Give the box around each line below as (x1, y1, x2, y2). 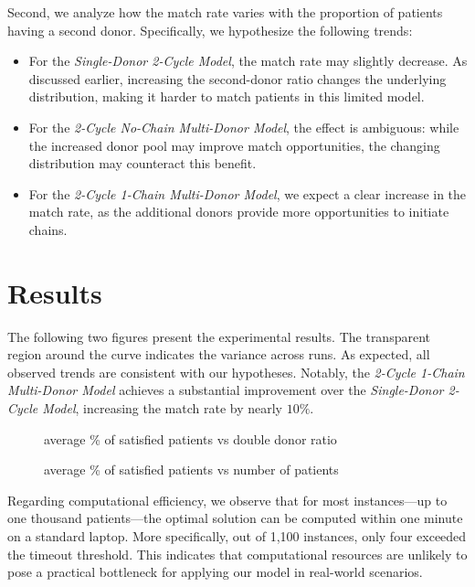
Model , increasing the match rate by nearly (42, 399, 283, 418)
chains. (28, 219, 68, 239)
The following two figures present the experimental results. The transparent (7, 326, 430, 346)
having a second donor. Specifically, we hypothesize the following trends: (7, 20, 413, 39)
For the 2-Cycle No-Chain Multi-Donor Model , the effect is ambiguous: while (28, 117, 459, 136)
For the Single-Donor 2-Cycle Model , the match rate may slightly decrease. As (28, 51, 468, 70)
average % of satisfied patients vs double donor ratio (44, 429, 337, 448)
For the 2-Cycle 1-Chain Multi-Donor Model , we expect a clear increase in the (28, 184, 467, 203)
